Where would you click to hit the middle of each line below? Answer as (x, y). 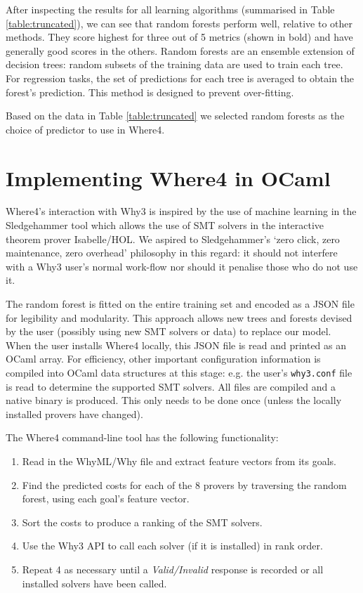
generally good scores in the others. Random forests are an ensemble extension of (180, 50)
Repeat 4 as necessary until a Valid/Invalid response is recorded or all (173, 569)
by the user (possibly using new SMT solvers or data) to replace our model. (169, 331)
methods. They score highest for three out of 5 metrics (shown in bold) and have (179, 37)
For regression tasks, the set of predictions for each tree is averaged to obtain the (180, 78)
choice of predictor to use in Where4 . (85, 129)
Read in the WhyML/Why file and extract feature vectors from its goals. (179, 461)
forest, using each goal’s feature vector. (106, 498)
